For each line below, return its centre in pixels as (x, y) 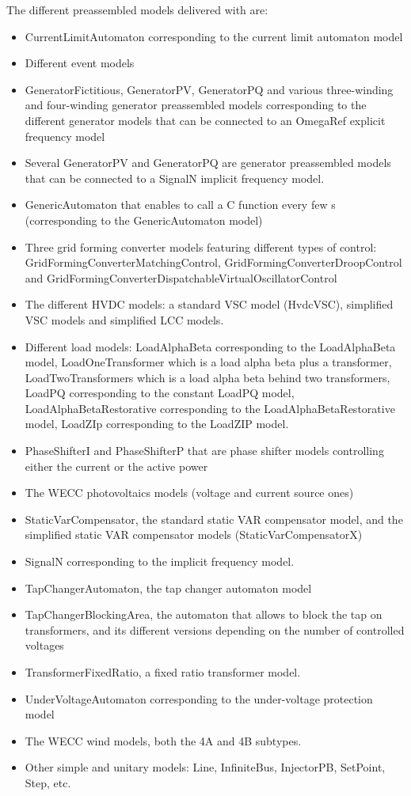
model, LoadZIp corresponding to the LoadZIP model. (157, 424)
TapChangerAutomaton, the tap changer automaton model (168, 588)
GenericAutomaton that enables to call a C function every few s (180, 205)
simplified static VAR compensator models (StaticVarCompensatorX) (194, 534)
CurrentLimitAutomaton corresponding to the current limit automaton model (214, 36)
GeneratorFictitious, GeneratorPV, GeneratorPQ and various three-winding (209, 89)
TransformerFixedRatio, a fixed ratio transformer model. (163, 672)
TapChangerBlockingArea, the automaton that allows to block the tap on (204, 614)
